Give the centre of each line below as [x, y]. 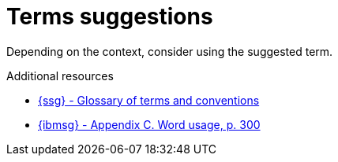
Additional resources [60, 75]
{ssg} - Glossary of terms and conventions [149, 100]
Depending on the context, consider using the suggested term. [170, 51]
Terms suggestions [110, 17]
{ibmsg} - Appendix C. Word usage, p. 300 [149, 124]
